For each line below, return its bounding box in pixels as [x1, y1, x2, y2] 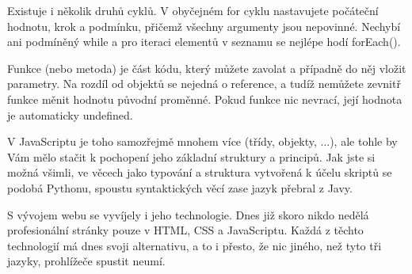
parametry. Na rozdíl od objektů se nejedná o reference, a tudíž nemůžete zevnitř [7, 75, 401, 92]
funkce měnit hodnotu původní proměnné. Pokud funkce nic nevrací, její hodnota [7, 90, 402, 107]
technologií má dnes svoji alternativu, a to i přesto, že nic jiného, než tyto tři [7, 237, 382, 253]
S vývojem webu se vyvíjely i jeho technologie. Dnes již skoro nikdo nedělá [7, 206, 369, 223]
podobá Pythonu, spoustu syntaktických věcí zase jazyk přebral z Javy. [7, 179, 353, 196]
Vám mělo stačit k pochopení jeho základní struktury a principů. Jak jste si [7, 148, 376, 165]
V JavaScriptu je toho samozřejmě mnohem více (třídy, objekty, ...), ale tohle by [7, 133, 398, 150]
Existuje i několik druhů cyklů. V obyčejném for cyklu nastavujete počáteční [7, 2, 379, 18]
